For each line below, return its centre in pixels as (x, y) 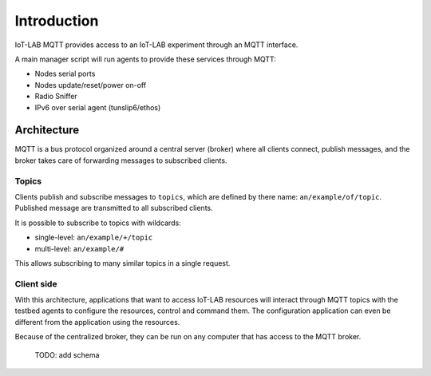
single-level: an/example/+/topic (94, 237)
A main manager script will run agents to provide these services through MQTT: (146, 59)
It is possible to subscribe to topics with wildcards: (98, 223)
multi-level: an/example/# (79, 248)
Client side (36, 283)
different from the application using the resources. (97, 322)
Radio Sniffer (56, 97)
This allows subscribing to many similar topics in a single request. (123, 263)
